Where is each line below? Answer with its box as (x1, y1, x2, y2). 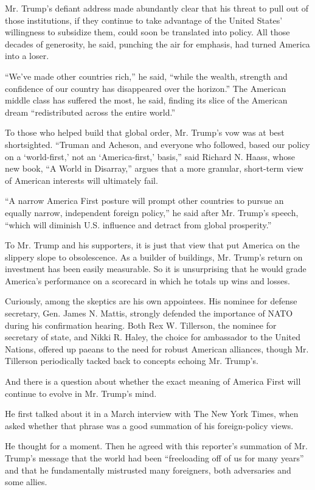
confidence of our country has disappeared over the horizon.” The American (5, 82, 286, 94)
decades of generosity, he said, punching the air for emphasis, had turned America (5, 37, 310, 50)
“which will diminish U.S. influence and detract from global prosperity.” (5, 218, 272, 231)
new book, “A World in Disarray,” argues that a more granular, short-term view (5, 162, 303, 175)
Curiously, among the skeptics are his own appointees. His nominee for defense (5, 295, 297, 307)
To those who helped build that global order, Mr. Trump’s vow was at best (5, 126, 285, 139)
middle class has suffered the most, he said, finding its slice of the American (5, 94, 288, 107)
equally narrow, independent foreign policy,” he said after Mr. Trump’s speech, (5, 206, 299, 219)
